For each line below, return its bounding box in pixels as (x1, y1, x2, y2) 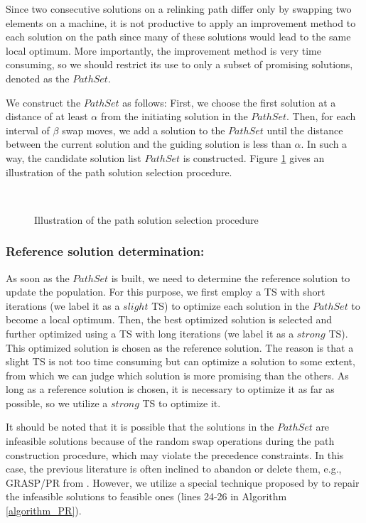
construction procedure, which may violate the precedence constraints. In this (6, 447, 344, 462)
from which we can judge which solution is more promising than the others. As (6, 367, 349, 382)
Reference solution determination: (6, 242, 205, 260)
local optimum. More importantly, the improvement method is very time (6, 43, 321, 58)
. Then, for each (286, 109, 356, 124)
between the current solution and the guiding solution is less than (6, 136, 291, 151)
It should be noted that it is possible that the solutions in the (6, 419, 274, 434)
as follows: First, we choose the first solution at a (122, 95, 336, 109)
